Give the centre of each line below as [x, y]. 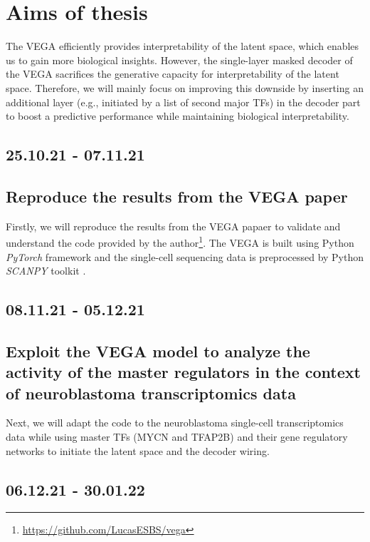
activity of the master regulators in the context [183, 372]
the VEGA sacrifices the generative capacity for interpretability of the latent [173, 74]
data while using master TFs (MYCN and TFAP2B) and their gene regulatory [177, 437]
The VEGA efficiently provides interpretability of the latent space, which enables [183, 46]
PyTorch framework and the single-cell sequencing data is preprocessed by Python [185, 256]
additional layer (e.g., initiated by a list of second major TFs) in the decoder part [183, 102]
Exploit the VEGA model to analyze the [158, 351]
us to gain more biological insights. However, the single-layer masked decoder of [179, 60]
